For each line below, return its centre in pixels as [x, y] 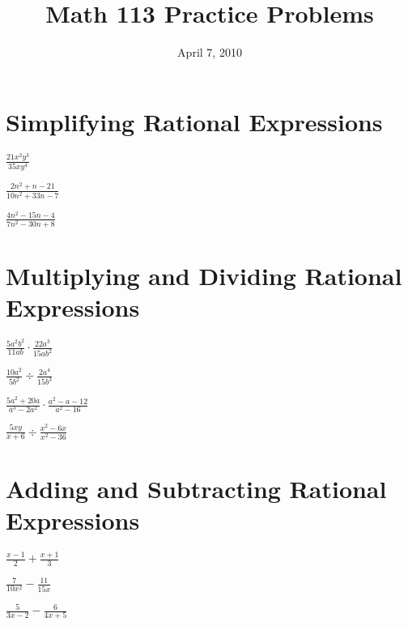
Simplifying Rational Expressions [194, 121]
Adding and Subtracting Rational [196, 488]
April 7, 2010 [210, 52]
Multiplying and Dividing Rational [204, 276]
